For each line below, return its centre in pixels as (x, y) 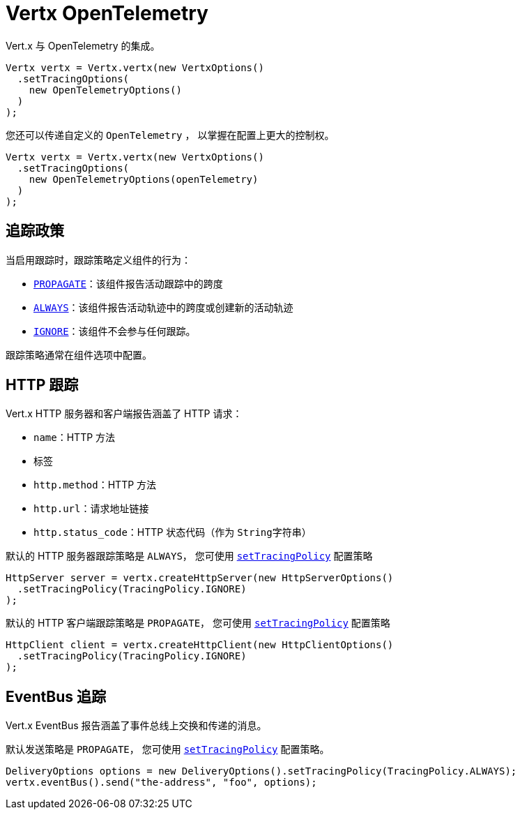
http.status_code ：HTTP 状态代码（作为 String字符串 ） (173, 532)
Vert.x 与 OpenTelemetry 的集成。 (83, 45)
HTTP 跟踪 (42, 385)
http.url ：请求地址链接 (91, 509)
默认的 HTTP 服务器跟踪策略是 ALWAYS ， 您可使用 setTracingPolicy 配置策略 (189, 556)
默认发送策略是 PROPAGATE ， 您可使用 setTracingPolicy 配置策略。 (168, 749)
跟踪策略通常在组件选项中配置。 (79, 354)
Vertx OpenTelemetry (107, 13)
